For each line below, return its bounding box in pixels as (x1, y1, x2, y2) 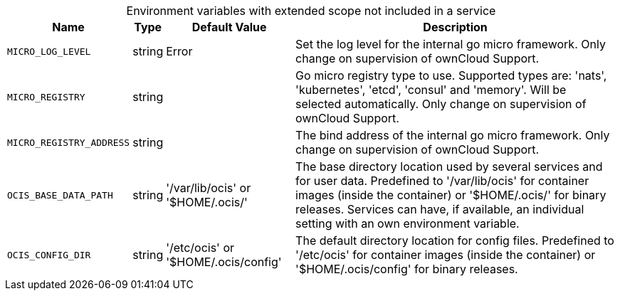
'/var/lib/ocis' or (166, 181, 251, 195)
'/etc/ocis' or (166, 240, 235, 255)
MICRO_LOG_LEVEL (7, 46, 91, 57)
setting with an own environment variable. (295, 216, 520, 231)
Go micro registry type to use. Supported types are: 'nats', (295, 68, 607, 83)
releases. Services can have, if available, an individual (295, 202, 584, 216)
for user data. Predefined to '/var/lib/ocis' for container (295, 174, 589, 188)
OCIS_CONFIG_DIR (7, 249, 91, 260)
